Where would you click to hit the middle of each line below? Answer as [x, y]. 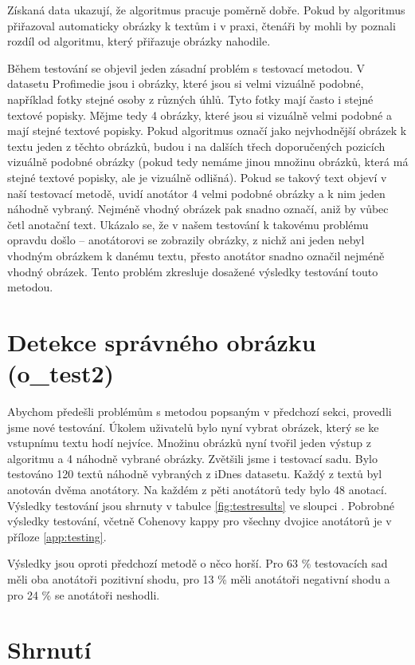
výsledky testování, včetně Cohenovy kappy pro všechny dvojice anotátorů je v [200, 521]
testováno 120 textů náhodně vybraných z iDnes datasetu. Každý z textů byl [195, 474]
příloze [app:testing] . [57, 536]
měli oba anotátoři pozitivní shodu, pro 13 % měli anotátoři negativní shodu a [199, 578]
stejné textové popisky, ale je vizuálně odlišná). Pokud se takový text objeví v [197, 177]
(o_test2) [61, 373]
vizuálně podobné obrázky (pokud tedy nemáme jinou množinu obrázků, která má [208, 162]
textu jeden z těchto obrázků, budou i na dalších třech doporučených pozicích [196, 146]
